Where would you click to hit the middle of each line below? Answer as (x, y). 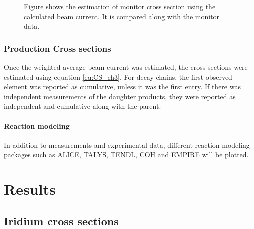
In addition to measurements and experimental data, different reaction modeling (127, 144)
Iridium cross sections (61, 220)
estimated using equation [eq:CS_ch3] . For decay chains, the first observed (118, 77)
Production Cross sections (58, 48)
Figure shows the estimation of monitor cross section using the (120, 6)
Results (30, 189)
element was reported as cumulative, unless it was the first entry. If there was (122, 87)
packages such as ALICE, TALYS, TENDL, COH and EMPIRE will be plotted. (126, 154)
